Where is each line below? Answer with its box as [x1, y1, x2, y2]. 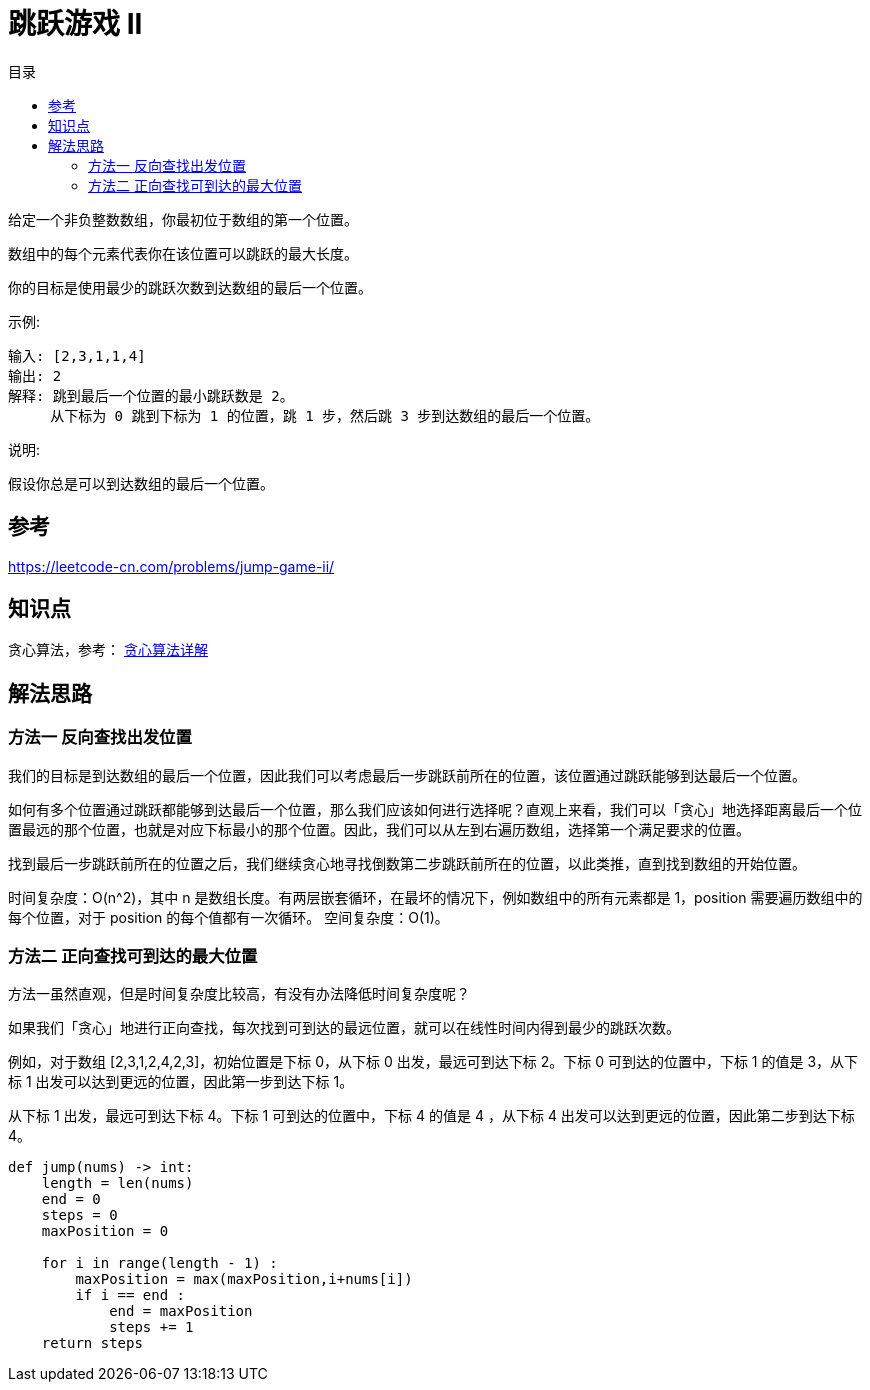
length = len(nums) [41, 1175, 194, 1192]
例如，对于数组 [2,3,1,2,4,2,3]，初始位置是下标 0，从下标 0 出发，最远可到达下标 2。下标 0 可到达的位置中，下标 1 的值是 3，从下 [8, 1053, 859, 1071]
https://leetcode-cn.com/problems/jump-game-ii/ [8, 557, 335, 575]
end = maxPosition [109, 1303, 253, 1320]
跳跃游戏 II [8, 7, 143, 41]
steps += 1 [109, 1319, 194, 1336]
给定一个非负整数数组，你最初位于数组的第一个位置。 [8, 210, 358, 228]
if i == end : [75, 1287, 186, 1304]
